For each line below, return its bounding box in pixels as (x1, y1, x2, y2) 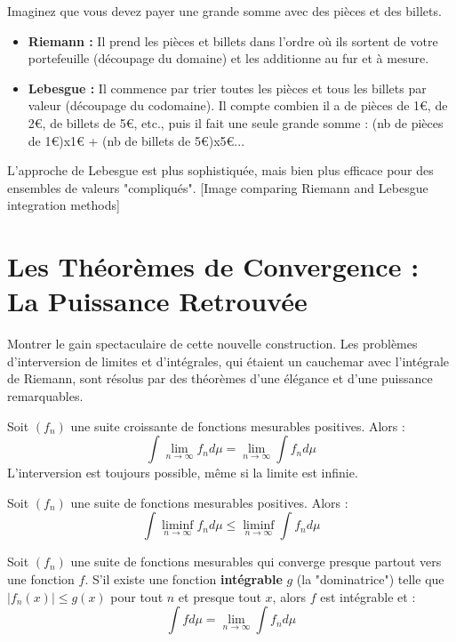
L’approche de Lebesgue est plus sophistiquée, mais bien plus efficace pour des (7, 161, 434, 180)
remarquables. (7, 387, 84, 405)
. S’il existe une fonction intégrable (84, 570, 283, 588)
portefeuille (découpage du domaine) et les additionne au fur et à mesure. (28, 49, 429, 68)
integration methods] (7, 196, 120, 214)
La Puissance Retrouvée (7, 283, 308, 319)
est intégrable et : (320, 587, 416, 606)
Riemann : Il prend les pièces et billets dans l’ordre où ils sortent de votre (28, 31, 438, 50)
